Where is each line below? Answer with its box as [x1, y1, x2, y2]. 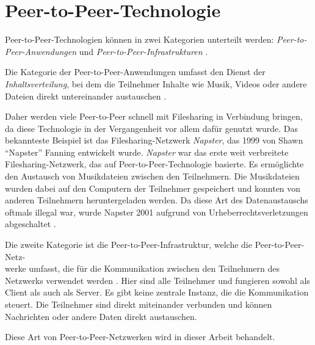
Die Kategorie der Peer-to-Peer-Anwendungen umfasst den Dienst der [5, 65, 266, 78]
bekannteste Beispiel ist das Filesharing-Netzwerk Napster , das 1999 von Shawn [5, 134, 303, 147]
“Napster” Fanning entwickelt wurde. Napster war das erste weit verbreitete [5, 145, 289, 158]
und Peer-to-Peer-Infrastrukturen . [79, 45, 208, 57]
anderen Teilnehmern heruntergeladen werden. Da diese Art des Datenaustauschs [5, 194, 308, 206]
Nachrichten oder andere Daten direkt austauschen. [5, 310, 197, 322]
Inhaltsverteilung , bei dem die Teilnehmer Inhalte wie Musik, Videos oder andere [5, 77, 307, 90]
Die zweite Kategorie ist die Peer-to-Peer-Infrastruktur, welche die [5, 238, 252, 251]
